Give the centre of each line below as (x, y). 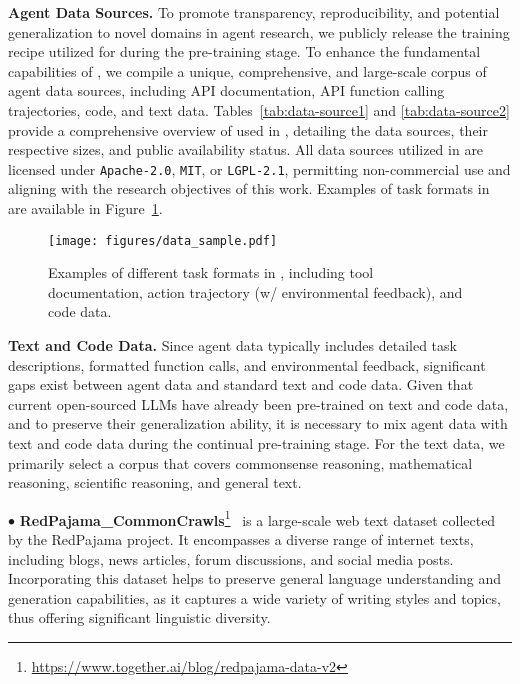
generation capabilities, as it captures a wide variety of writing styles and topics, (254, 597)
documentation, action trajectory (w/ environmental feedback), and (255, 291)
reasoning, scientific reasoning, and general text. (155, 482)
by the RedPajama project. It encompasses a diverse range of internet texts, (241, 539)
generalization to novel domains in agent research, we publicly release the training (259, 31)
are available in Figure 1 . (85, 208)
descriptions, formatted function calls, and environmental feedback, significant (247, 364)
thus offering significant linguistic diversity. (139, 617)
